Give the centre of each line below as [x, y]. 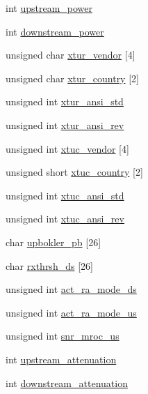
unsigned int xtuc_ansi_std [65, 195]
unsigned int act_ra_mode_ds [71, 289]
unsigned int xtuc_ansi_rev [65, 219]
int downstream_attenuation [67, 382]
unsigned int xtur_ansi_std [65, 101]
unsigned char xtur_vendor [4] [71, 55]
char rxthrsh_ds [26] [49, 265]
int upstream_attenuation [61, 359]
